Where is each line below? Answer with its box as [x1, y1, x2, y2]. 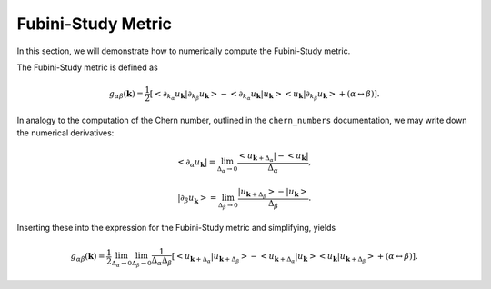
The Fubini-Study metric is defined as [16, 62, 158, 73]
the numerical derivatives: [16, 127, 115, 138]
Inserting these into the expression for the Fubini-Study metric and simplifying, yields [16, 222, 336, 233]
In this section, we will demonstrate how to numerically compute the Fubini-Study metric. [16, 45, 351, 56]
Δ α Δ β [151, 255, 173, 267]
